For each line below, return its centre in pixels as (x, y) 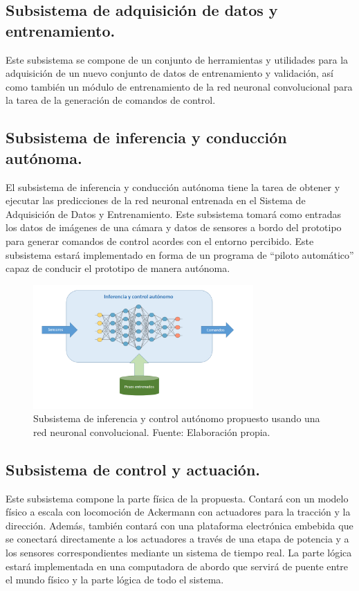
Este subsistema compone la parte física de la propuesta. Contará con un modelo (177, 498)
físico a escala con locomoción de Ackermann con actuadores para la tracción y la (178, 512)
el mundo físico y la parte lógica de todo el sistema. (115, 580)
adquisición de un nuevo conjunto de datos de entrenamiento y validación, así (169, 73)
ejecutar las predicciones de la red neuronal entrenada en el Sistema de (156, 200)
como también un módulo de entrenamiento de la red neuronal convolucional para (179, 86)
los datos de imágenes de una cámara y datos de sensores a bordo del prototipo (174, 227)
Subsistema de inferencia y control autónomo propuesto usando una (177, 418)
